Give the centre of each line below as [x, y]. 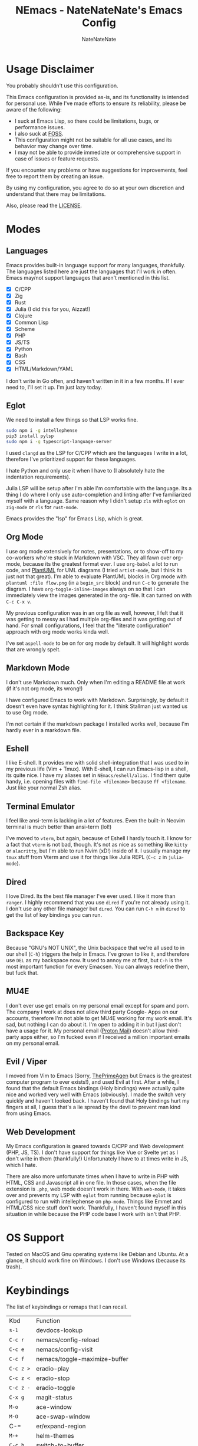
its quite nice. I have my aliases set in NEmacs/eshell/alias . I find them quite [98, 775]
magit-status [54, 1398]
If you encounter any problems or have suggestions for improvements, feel [97, 170]
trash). [14, 1267]
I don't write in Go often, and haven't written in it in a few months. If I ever [95, 381]
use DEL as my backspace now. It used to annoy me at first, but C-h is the [94, 960]
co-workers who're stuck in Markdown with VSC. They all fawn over [89, 558]
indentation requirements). [38, 477]
